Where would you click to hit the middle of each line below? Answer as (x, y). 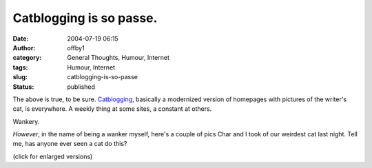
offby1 (76, 48)
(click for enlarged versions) (53, 156)
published (81, 87)
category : (27, 58)
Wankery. (26, 121)
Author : (24, 48)
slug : (20, 77)
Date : (21, 39)
